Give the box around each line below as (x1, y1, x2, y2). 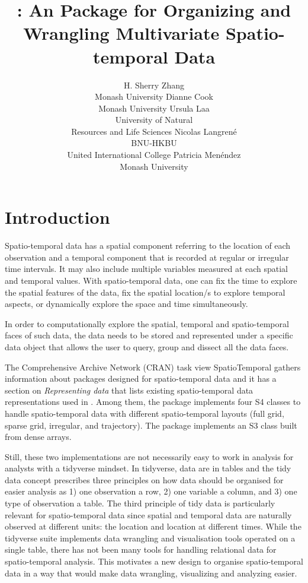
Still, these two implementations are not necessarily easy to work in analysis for (5, 450, 294, 462)
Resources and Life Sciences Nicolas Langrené (71, 125, 237, 137)
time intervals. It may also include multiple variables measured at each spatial (5, 262, 288, 275)
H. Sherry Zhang (124, 78, 184, 91)
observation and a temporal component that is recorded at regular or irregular (5, 251, 289, 263)
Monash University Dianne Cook (95, 90, 213, 103)
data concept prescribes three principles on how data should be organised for (5, 473, 284, 486)
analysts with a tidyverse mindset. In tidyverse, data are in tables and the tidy (5, 462, 291, 474)
